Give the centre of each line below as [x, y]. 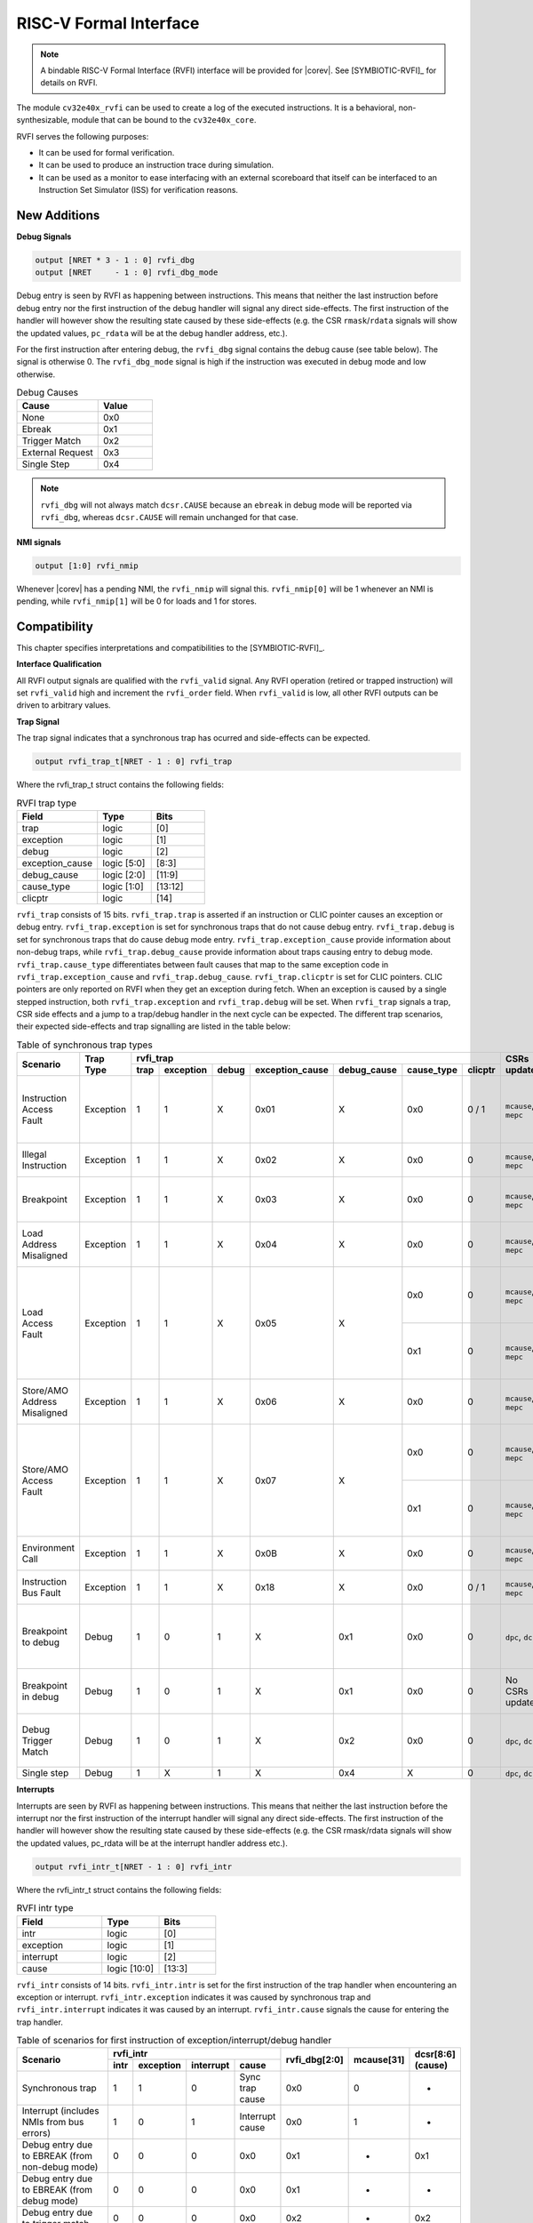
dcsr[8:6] [435, 2054]
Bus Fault [41, 1593]
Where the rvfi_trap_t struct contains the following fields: [120, 785]
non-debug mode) [60, 2167]
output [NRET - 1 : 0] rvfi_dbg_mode [127, 273]
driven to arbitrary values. [64, 705]
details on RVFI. [69, 83]
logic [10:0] [131, 1968]
